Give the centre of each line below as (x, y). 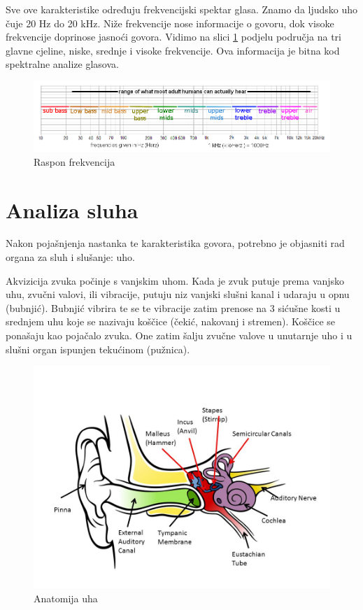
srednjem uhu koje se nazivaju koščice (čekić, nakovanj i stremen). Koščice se (171, 321)
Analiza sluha (72, 210)
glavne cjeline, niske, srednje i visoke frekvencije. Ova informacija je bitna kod (173, 50)
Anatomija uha (66, 598)
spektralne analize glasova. (62, 64)
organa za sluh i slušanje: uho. (71, 257)
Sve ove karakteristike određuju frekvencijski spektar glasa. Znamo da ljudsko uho (182, 9)
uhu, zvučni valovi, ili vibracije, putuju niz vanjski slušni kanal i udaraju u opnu (178, 294)
